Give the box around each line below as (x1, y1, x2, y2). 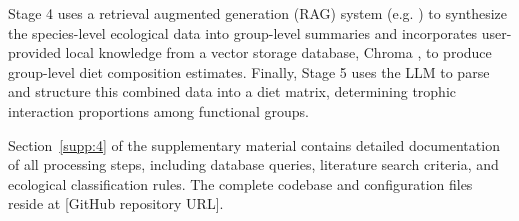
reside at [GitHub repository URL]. (8, 193, 224, 214)
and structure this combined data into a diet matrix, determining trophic (8, 81, 456, 102)
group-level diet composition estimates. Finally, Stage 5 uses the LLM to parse (8, 61, 490, 82)
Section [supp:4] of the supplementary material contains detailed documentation (8, 134, 500, 155)
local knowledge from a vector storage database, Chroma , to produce (65, 42, 492, 63)
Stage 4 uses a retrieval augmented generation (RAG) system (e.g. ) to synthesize (8, 3, 507, 23)
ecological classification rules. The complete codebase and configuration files (8, 173, 473, 194)
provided (8, 42, 61, 63)
